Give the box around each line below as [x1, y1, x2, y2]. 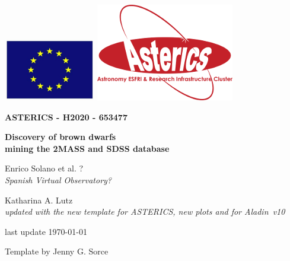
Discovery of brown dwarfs [5, 130, 116, 143]
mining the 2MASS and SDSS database [5, 142, 170, 154]
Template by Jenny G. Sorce [5, 245, 109, 257]
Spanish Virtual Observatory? [5, 173, 112, 186]
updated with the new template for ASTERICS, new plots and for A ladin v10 [5, 205, 285, 218]
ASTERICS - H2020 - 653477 [5, 110, 128, 123]
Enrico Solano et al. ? [5, 162, 84, 174]
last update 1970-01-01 [5, 225, 87, 237]
